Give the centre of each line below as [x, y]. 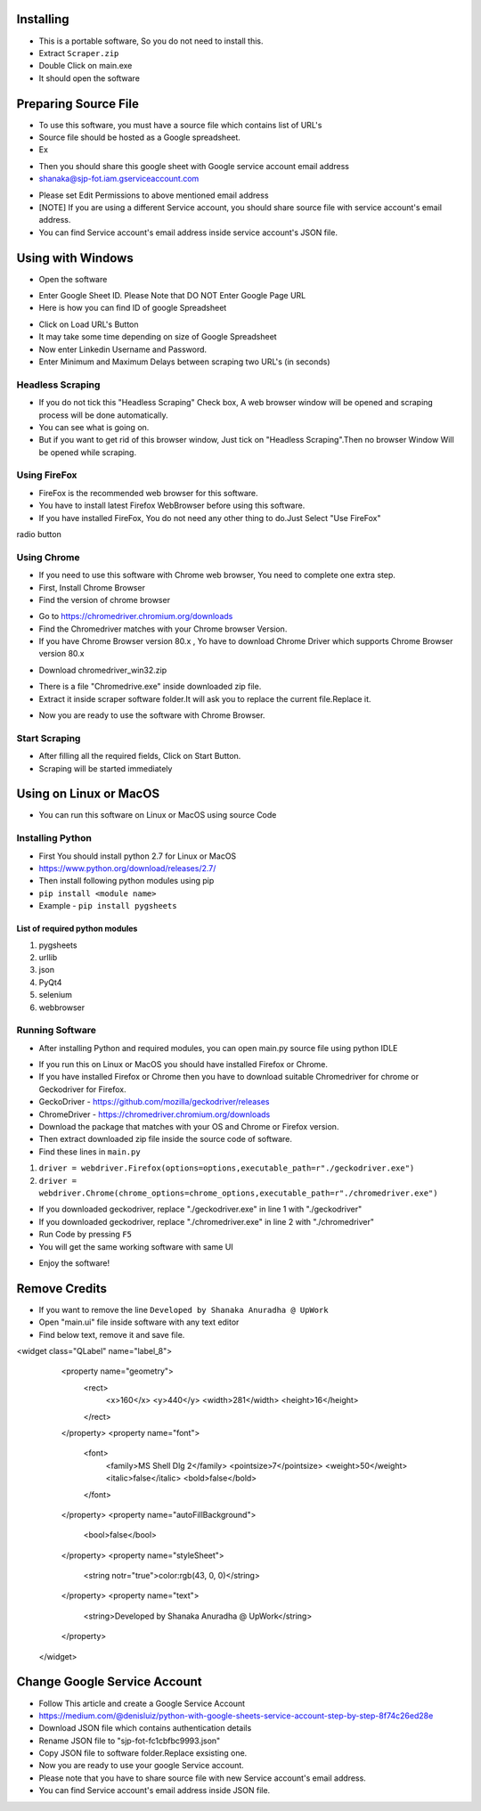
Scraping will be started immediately [106, 768]
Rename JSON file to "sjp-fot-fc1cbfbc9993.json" [130, 1741]
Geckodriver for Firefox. [82, 1089]
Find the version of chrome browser [105, 600]
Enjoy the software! [74, 1263]
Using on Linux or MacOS [88, 794]
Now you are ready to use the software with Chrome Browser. [152, 715]
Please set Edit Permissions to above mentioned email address [154, 195]
